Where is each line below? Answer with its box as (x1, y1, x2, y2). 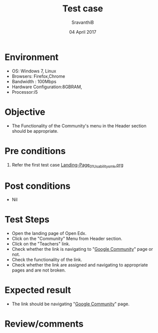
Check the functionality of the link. (11, 257, 82, 263)
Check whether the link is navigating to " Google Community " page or (11, 246, 153, 252)
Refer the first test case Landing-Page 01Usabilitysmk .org (11, 162, 123, 169)
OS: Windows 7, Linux (11, 68, 56, 74)
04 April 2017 (69, 29, 97, 35)
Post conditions (4, 180, 71, 191)
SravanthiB (71, 19, 94, 25)
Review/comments (4, 318, 84, 330)
